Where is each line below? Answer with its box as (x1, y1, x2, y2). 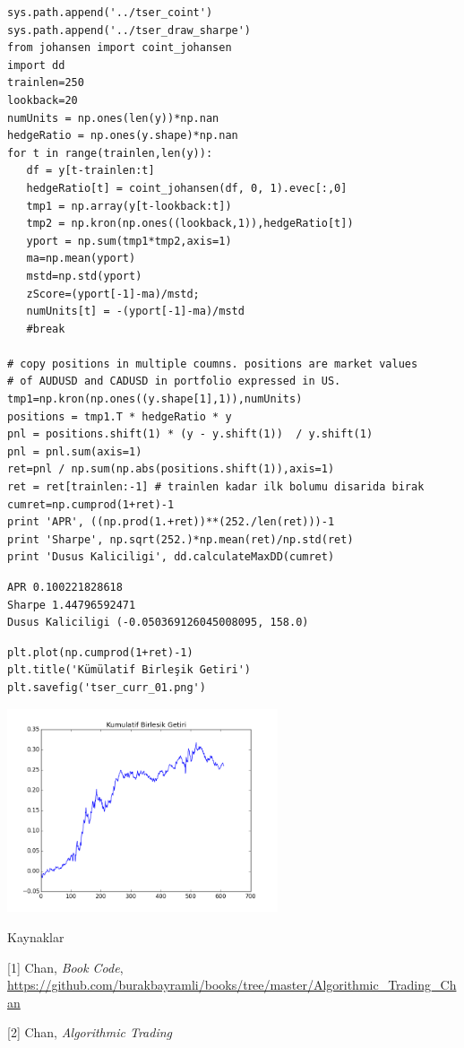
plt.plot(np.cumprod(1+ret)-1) (7, 645, 193, 659)
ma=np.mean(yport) (26, 252, 136, 265)
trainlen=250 (7, 76, 84, 90)
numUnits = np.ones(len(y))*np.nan (7, 111, 219, 125)
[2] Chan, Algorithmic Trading (7, 1023, 172, 1042)
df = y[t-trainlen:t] (26, 164, 155, 178)
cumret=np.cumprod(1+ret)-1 (7, 498, 175, 511)
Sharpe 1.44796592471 (7, 598, 136, 611)
